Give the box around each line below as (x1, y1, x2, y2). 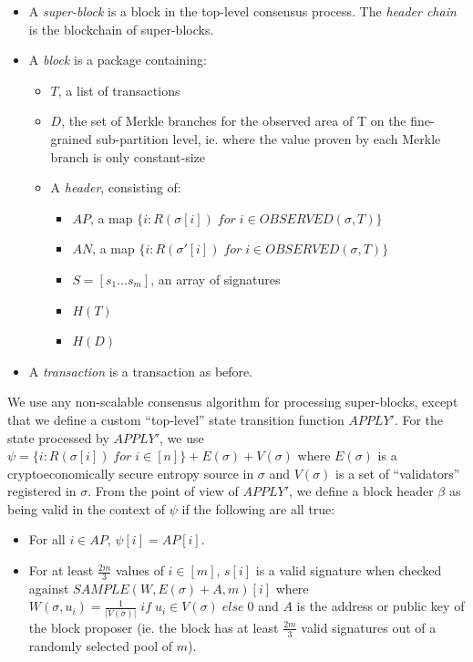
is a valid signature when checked (255, 561, 442, 580)
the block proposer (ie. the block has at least (28, 617, 279, 636)
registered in (7, 481, 77, 501)
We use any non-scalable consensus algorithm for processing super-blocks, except (7, 392, 458, 411)
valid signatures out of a (301, 617, 437, 636)
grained (50, 129, 92, 148)
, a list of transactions (57, 80, 180, 99)
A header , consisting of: (50, 178, 181, 197)
